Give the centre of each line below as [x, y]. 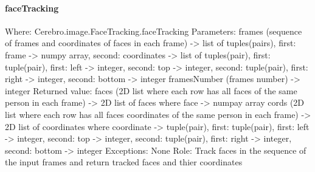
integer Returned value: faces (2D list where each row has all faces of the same [151, 90]
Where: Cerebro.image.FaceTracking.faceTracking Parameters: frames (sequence [154, 31]
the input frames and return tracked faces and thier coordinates [124, 162]
